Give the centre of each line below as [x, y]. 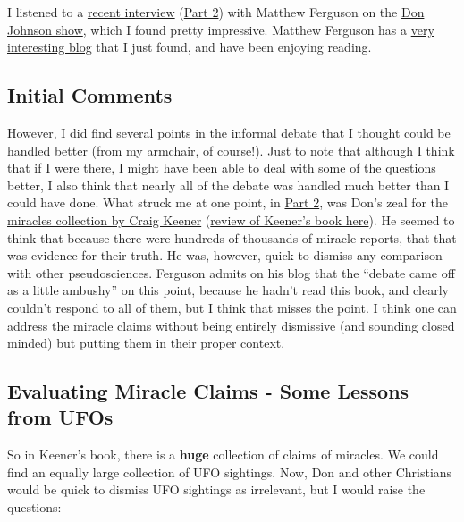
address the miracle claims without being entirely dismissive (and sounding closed [231, 325]
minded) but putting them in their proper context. [146, 343]
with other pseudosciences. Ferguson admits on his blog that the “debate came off [231, 272]
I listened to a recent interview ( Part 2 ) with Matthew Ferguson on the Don [216, 12]
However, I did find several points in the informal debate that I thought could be [229, 132]
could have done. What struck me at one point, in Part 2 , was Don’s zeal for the [228, 202]
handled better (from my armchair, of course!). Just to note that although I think [231, 150]
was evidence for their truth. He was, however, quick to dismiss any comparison [225, 255]
